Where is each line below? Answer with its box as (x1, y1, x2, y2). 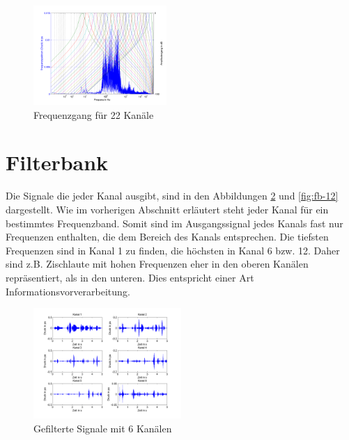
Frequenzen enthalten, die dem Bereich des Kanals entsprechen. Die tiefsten (6, 229, 329, 244)
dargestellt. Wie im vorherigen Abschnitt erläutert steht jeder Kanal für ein (6, 202, 329, 216)
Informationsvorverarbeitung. (6, 284, 130, 298)
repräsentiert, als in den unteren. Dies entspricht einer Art (6, 270, 254, 284)
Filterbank (6, 148, 109, 177)
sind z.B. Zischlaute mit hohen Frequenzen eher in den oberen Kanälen (6, 256, 309, 271)
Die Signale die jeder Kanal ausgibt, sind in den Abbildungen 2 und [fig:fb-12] (6, 188, 339, 203)
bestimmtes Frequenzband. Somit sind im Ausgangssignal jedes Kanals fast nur (6, 215, 343, 230)
